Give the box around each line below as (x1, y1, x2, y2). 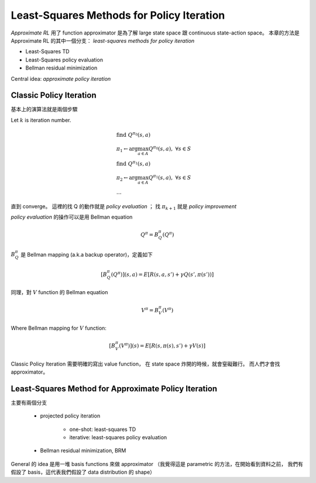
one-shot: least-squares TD (69, 426, 136, 433)
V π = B (141, 306, 159, 313)
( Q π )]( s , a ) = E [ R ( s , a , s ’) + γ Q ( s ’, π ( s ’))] (111, 270, 214, 278)
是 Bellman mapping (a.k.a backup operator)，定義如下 (20, 251, 153, 258)
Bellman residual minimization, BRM (40, 447, 126, 454)
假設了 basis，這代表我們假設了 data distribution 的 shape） (11, 468, 155, 476)
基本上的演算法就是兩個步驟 (11, 106, 78, 113)
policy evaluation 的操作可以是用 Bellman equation (11, 213, 133, 220)
